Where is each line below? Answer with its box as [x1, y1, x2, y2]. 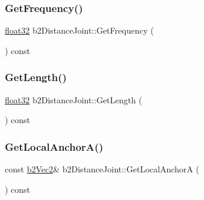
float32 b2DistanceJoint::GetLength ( [5, 93, 142, 106]
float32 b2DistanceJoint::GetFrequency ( [5, 24, 154, 37]
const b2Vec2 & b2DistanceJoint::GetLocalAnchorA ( [5, 163, 199, 175]
